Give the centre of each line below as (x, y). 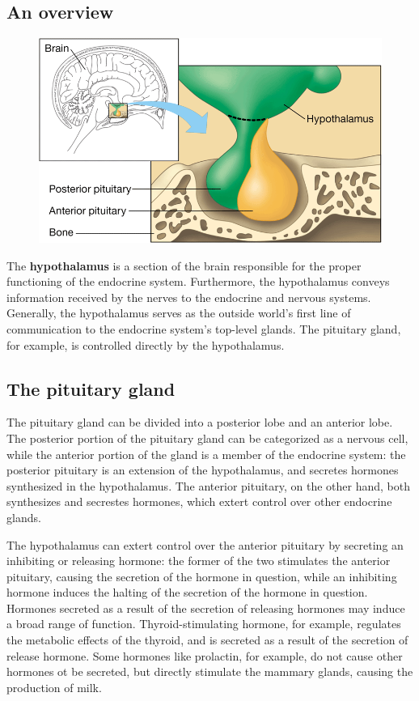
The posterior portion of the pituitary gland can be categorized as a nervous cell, (207, 438)
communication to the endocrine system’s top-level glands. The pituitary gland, (204, 328)
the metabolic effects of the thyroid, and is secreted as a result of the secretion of (207, 640)
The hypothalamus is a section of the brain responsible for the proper (184, 265)
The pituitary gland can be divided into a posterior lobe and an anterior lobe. (200, 422)
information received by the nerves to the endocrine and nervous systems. (189, 297)
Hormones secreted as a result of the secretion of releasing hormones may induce (206, 608)
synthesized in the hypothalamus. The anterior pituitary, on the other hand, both (209, 485)
